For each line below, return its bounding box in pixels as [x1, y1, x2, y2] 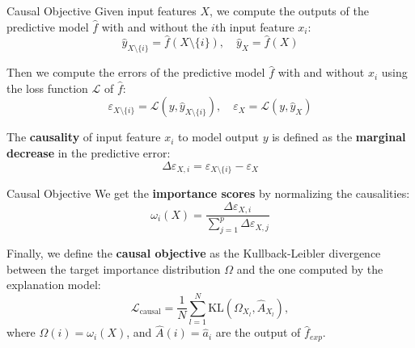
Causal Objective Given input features [6, 2, 197, 19]
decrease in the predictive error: [6, 144, 171, 161]
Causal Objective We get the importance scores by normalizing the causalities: [6, 185, 410, 202]
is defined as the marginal [272, 128, 406, 145]
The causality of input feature [6, 128, 161, 145]
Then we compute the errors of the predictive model [6, 64, 265, 81]
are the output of [215, 324, 301, 341]
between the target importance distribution [6, 260, 221, 277]
